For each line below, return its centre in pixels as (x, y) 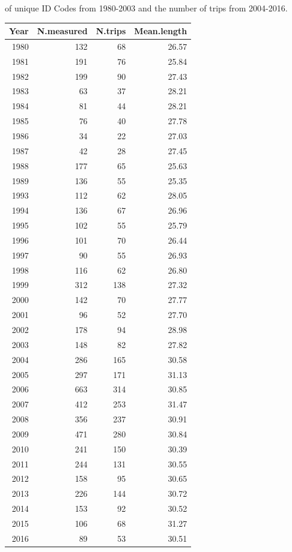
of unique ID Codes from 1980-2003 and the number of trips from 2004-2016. (146, 8)
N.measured (62, 31)
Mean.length (161, 31)
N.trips (111, 31)
